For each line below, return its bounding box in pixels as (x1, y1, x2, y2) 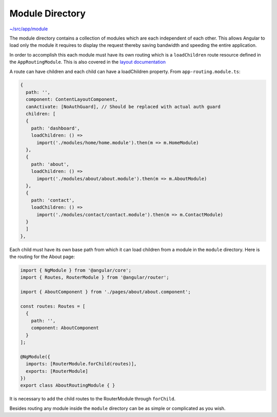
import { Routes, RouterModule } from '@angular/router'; (20, 275, 169, 280)
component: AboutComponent (31, 325, 100, 331)
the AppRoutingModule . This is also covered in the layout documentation (9, 59, 166, 65)
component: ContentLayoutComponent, (26, 97, 118, 102)
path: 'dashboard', (31, 125, 81, 131)
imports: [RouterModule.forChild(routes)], (26, 361, 137, 367)
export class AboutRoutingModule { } (20, 383, 115, 388)
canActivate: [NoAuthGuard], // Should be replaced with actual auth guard (26, 103, 221, 110)
